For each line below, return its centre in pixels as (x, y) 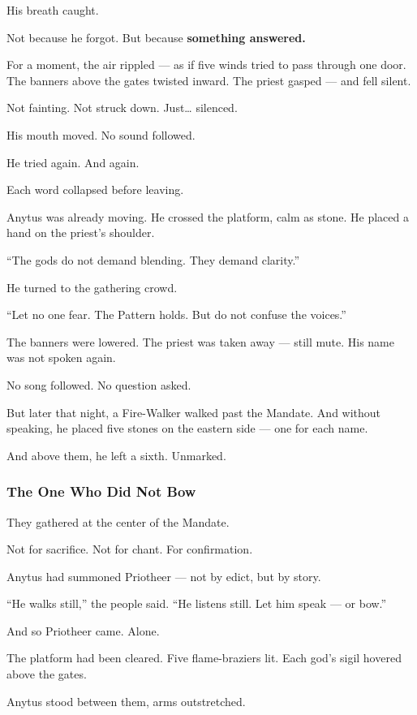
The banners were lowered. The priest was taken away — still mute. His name (201, 341)
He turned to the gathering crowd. (92, 287)
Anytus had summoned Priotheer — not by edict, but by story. (164, 576)
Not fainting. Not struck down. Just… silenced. (122, 108)
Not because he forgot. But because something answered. (156, 37)
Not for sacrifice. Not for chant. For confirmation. (130, 549)
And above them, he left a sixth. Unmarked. (116, 455)
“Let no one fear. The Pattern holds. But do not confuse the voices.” (176, 314)
